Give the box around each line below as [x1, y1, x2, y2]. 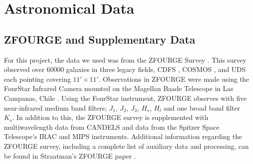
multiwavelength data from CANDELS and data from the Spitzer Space [4, 121, 219, 132]
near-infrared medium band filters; [4, 102, 107, 113]
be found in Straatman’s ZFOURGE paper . [4, 150, 136, 161]
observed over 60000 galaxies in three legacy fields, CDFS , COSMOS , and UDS [4, 64, 246, 74]
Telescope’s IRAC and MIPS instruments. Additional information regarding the [4, 131, 242, 141]
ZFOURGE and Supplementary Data [4, 31, 195, 47]
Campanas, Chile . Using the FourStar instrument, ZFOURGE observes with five [4, 93, 247, 103]
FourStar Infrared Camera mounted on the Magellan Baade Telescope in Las [4, 83, 233, 94]
